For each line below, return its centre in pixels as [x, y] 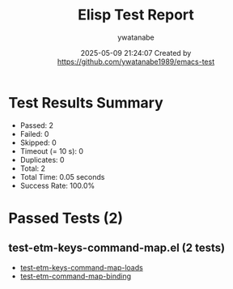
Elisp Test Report [136, 15]
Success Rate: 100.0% [57, 185]
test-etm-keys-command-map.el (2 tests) [116, 248]
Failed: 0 [34, 134]
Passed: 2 [37, 125]
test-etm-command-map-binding [76, 276]
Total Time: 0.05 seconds [62, 176]
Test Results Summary [86, 102]
